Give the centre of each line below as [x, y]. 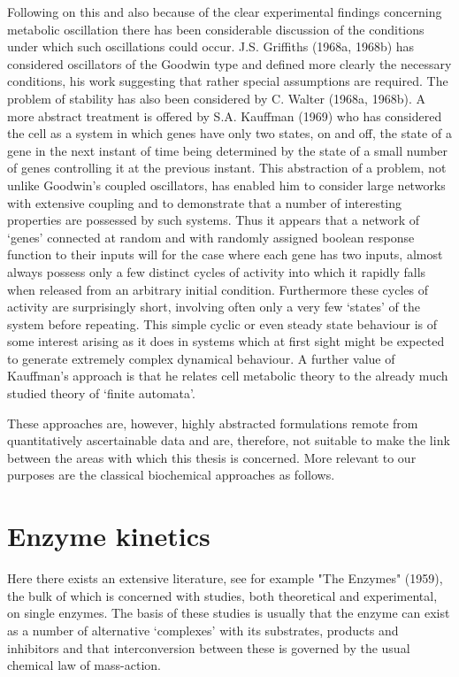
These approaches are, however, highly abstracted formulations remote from [213, 423]
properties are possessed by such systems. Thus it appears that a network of [214, 220]
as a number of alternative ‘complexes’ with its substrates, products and [203, 630]
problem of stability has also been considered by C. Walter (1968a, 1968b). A [216, 98]
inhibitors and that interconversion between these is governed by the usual [209, 647]
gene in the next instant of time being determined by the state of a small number [228, 150]
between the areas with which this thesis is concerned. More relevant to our [212, 457]
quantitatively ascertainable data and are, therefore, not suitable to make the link [229, 440]
